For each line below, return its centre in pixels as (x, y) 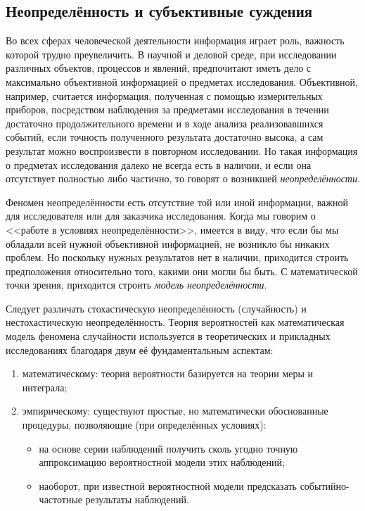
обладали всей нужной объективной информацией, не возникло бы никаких (168, 243)
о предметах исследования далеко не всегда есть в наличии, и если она (159, 164)
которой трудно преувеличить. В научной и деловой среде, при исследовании (171, 54)
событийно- (325, 485)
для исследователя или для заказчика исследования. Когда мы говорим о (161, 216)
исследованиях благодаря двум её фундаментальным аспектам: (140, 349)
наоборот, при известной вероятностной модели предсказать (168, 485)
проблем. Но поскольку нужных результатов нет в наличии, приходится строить (177, 257)
